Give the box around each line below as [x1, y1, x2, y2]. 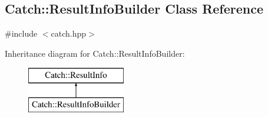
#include [5, 27, 38, 40]
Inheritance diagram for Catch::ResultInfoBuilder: [5, 47, 185, 59]
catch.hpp [51, 27, 87, 40]
